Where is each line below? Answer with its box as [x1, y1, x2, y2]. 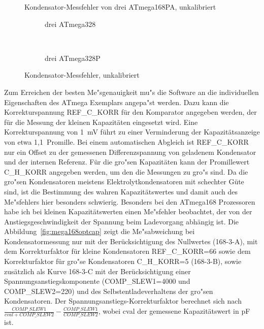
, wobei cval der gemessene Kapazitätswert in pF [98, 306, 250, 316]
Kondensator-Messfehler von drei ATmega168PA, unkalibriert [24, 2, 216, 12]
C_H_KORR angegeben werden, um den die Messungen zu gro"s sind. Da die [4, 166, 248, 177]
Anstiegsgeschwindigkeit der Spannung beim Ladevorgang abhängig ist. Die [4, 216, 239, 226]
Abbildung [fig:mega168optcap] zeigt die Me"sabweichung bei [4, 226, 195, 237]
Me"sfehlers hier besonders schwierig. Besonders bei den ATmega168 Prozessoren [4, 196, 255, 207]
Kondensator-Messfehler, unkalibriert [24, 70, 140, 80]
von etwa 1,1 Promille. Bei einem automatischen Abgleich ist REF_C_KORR [4, 136, 249, 147]
